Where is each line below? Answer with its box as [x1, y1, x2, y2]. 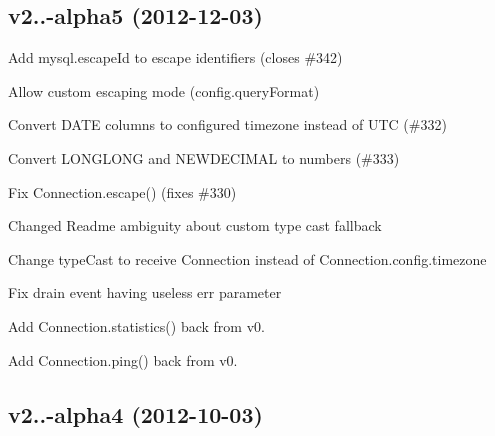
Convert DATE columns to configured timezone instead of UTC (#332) [8, 114, 447, 135]
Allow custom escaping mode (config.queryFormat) [8, 80, 320, 101]
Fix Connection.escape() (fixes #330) [8, 181, 237, 202]
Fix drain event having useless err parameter [8, 282, 282, 303]
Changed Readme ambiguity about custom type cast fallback [8, 215, 382, 236]
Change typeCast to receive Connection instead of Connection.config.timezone [8, 248, 487, 269]
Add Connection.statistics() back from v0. [8, 315, 265, 336]
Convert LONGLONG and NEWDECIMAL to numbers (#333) [8, 147, 400, 168]
